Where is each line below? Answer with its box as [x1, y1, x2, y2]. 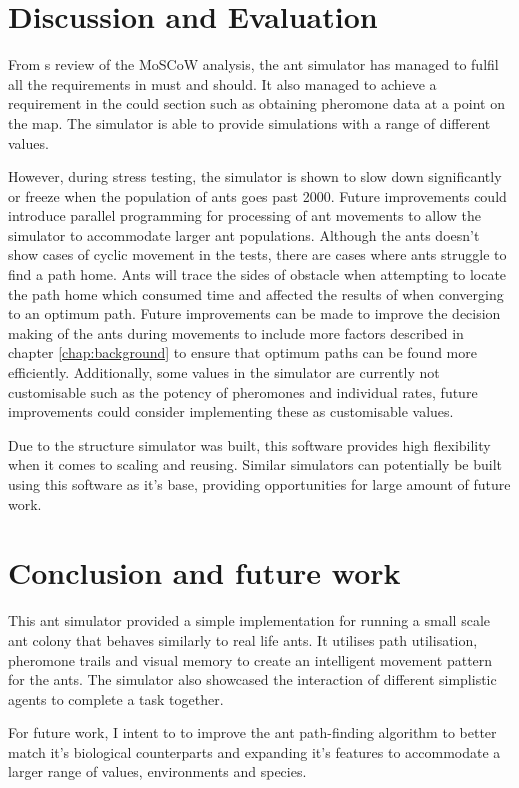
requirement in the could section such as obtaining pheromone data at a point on [8, 93, 505, 114]
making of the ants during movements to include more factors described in [8, 322, 464, 343]
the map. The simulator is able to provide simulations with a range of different [8, 112, 491, 133]
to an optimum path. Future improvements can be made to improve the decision [8, 303, 501, 324]
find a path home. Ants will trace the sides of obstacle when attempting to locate [8, 264, 507, 285]
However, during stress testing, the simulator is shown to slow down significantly [8, 166, 502, 187]
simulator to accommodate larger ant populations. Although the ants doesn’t [8, 224, 480, 245]
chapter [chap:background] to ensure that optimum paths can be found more [8, 342, 477, 363]
